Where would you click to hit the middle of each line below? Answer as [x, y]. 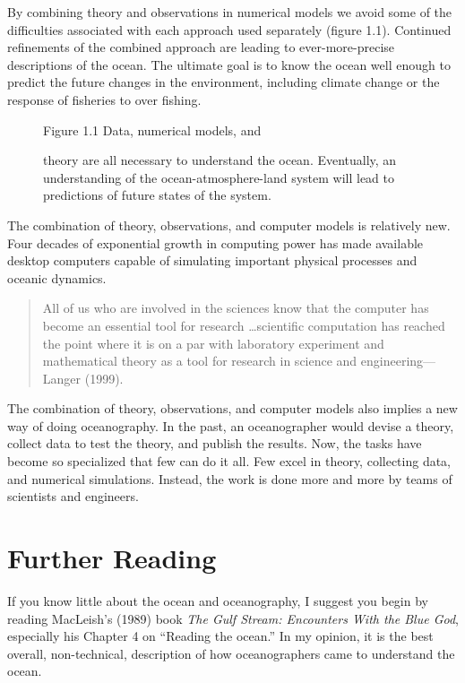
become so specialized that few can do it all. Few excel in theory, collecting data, [229, 461]
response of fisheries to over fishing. [104, 99]
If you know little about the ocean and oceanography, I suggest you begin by [218, 600]
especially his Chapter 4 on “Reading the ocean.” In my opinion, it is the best [220, 636]
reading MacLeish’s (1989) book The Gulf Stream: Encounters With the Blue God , [233, 618]
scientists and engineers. [73, 496]
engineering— [398, 361]
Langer [62, 378]
